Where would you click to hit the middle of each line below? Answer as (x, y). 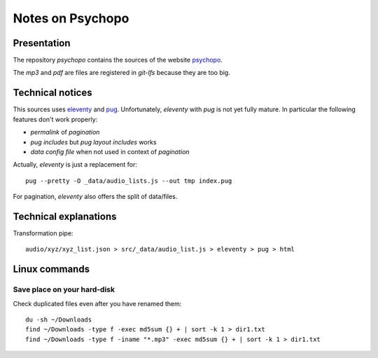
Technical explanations (65, 216)
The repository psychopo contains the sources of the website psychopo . (118, 60)
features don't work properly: (55, 119)
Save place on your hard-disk (64, 289)
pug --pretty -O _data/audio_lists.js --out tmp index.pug (129, 181)
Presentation (42, 43)
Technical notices (52, 93)
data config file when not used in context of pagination (110, 151)
